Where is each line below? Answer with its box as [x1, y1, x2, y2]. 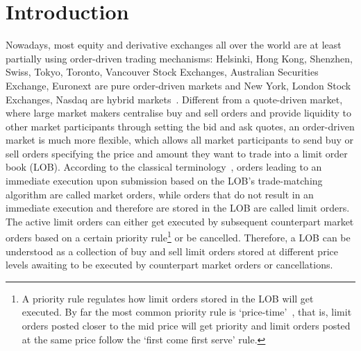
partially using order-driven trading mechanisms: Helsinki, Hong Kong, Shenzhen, [6, 51, 353, 65]
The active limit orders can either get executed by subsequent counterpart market [6, 214, 354, 228]
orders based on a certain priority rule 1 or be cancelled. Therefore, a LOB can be [6, 228, 351, 245]
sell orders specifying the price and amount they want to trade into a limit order [6, 146, 348, 160]
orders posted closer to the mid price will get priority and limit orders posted [22, 318, 351, 333]
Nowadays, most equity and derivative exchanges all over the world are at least [6, 37, 342, 52]
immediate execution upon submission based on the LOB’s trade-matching [6, 173, 323, 188]
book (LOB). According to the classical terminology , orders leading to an [6, 160, 322, 174]
